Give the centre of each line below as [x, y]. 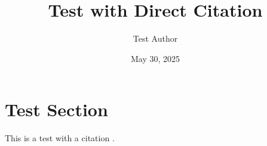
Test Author [155, 38]
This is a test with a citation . [60, 138]
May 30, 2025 [155, 58]
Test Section [56, 109]
